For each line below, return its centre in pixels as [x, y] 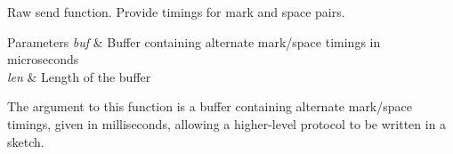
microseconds [43, 59]
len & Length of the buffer [79, 76]
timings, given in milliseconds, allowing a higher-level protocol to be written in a [227, 123]
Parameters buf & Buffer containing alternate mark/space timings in [194, 41]
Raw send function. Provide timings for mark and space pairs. [176, 12]
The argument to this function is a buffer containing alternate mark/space [210, 106]
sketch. [26, 141]
